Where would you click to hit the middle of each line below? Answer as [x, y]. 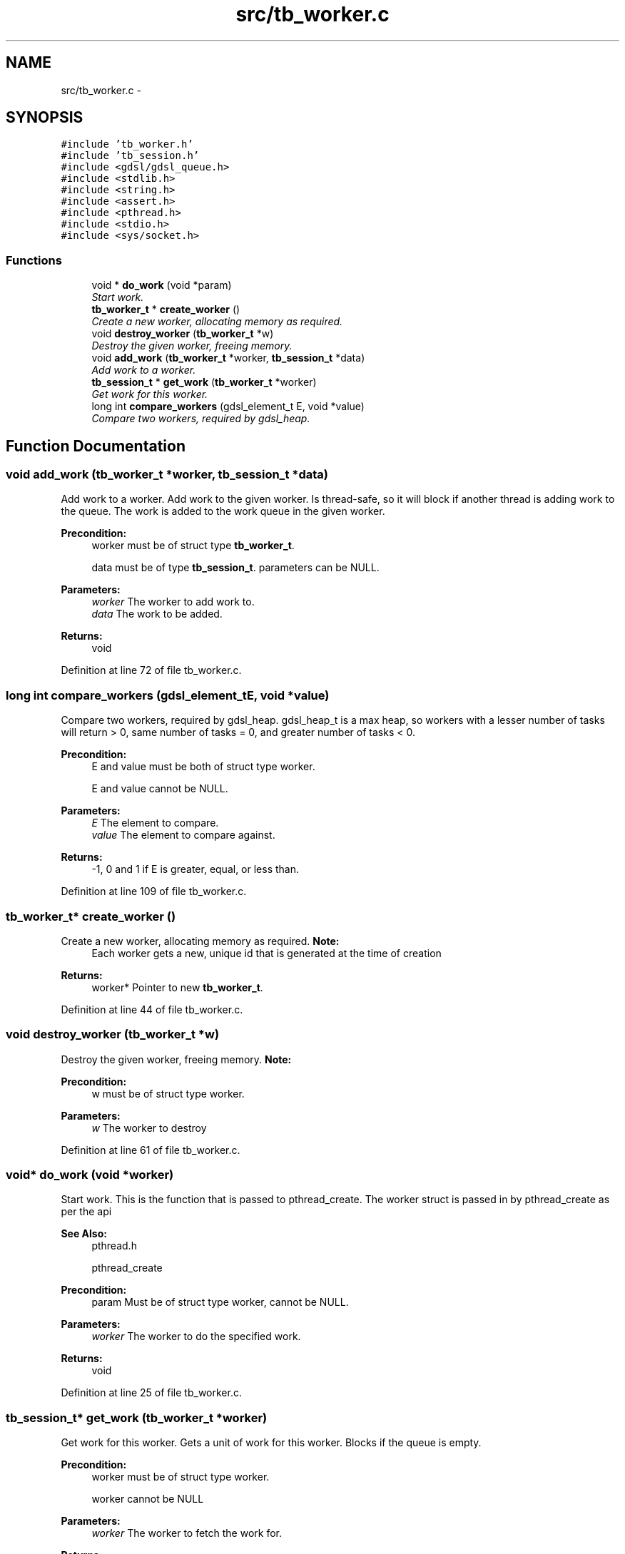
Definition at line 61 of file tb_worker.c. [151, 1150]
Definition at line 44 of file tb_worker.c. [152, 1009]
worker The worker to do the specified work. [196, 1336]
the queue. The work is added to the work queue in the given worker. [223, 511]
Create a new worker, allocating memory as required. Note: [200, 941]
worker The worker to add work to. [173, 602]
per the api [86, 1212]
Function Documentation [96, 446]
